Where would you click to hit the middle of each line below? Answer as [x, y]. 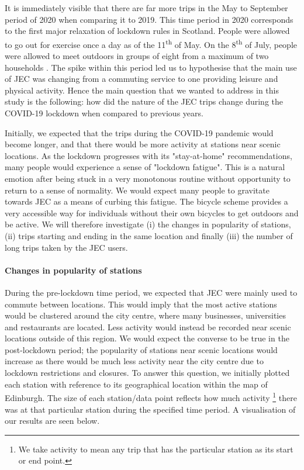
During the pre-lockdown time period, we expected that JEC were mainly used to [151, 292]
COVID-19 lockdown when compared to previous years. [104, 113]
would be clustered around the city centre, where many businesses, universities [145, 315]
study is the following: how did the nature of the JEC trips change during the [144, 101]
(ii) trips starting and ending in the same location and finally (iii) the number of [149, 235]
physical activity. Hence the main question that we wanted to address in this [142, 90]
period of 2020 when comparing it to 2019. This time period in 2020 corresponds [149, 19]
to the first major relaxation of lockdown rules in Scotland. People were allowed [147, 31]
